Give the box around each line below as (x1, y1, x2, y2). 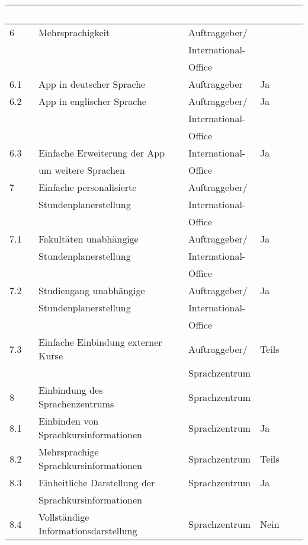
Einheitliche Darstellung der (38, 476, 155, 489)
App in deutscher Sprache (38, 77, 146, 91)
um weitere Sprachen (38, 163, 125, 177)
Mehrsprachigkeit (38, 26, 110, 39)
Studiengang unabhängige (38, 283, 145, 297)
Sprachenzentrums (38, 397, 114, 410)
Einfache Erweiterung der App (38, 146, 165, 160)
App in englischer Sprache (38, 94, 146, 108)
